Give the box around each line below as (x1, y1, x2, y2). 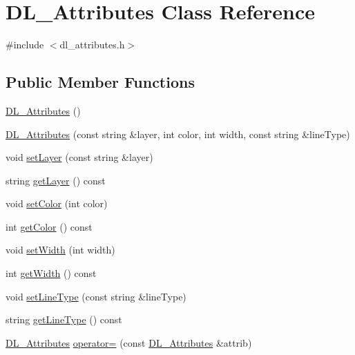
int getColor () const (6, 219, 93, 233)
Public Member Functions (6, 71, 195, 93)
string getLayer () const (6, 173, 106, 187)
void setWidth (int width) (6, 242, 115, 257)
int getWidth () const (6, 266, 97, 280)
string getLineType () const (6, 312, 122, 327)
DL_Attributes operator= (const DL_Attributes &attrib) (6, 335, 252, 349)
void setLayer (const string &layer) (6, 150, 153, 164)
